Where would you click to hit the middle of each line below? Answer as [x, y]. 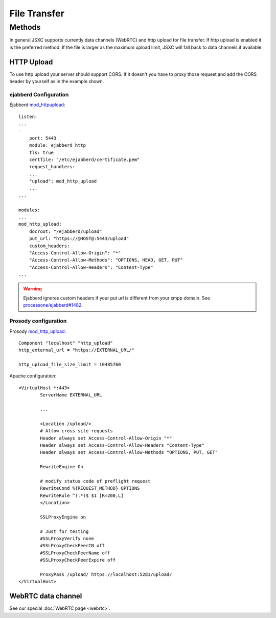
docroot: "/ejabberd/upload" [65, 231]
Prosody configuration [38, 321]
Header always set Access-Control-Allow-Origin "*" [106, 438]
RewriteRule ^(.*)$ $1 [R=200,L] [82, 495]
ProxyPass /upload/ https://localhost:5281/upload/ [106, 575]
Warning [32, 288]
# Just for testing [64, 531]
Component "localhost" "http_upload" [66, 343]
